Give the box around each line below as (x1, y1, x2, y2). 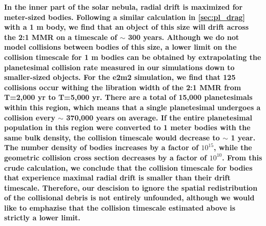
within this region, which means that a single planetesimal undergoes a (4, 101, 261, 112)
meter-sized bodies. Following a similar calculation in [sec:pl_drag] (4, 11, 245, 22)
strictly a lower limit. (4, 212, 80, 223)
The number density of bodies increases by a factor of (4, 142, 199, 153)
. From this (222, 152, 262, 162)
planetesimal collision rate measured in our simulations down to (4, 61, 235, 72)
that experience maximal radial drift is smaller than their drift (4, 172, 231, 183)
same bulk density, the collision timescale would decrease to (4, 132, 220, 142)
